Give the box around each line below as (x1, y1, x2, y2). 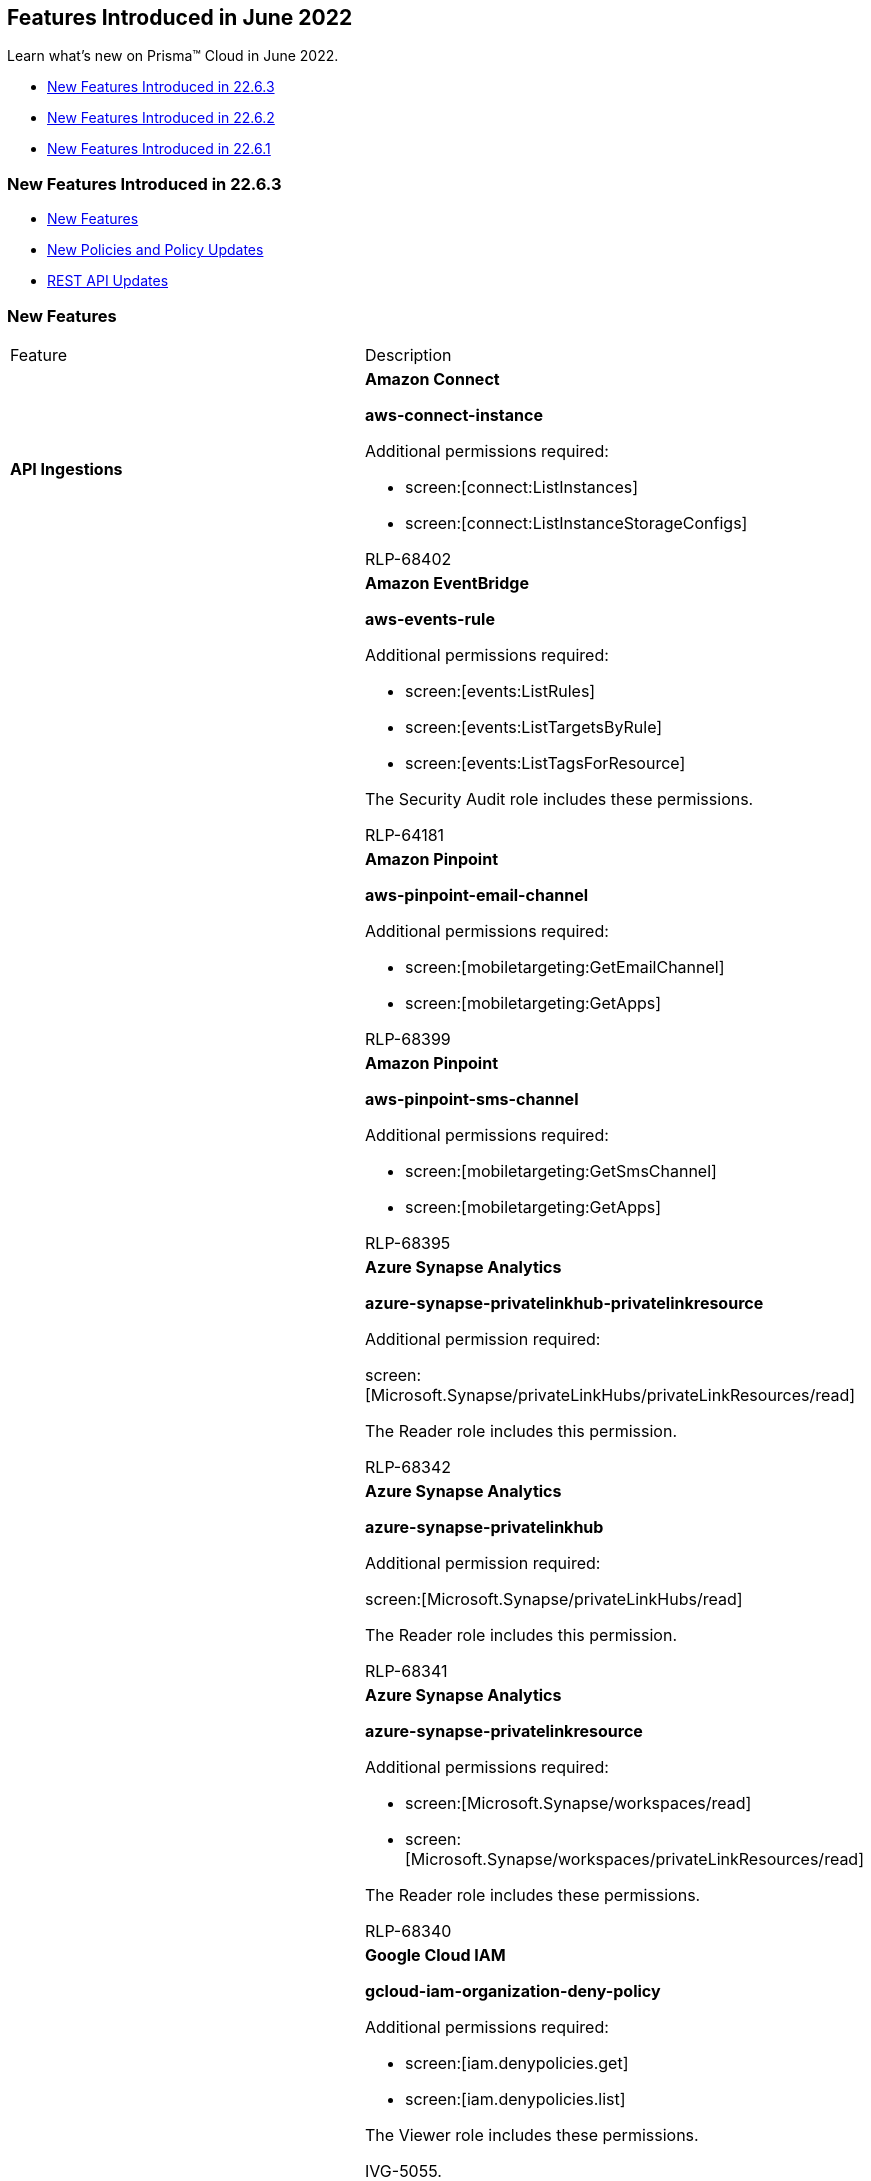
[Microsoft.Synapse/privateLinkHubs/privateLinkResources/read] (365, 1384, 856, 1405)
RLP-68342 (365, 1456, 452, 1477)
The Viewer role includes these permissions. (365, 2124, 699, 2145)
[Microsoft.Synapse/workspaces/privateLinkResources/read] (405, 1848, 864, 1869)
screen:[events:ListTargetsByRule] (405, 716, 663, 737)
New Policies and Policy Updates (47, 241, 264, 259)
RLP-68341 (365, 1660, 448, 1681)
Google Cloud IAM (365, 1944, 506, 1965)
